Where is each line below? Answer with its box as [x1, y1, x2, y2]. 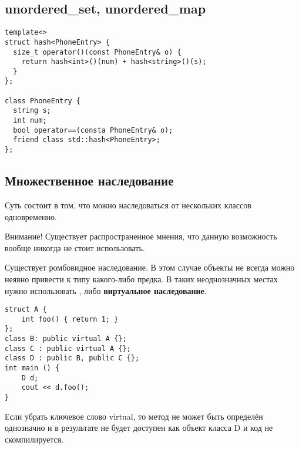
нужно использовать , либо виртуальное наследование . [5, 284, 207, 296]
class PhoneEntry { [5, 96, 80, 105]
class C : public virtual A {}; [5, 344, 131, 353]
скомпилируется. [5, 433, 64, 445]
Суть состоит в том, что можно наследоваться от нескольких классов [5, 198, 251, 211]
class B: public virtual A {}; [5, 335, 127, 343]
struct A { [5, 305, 47, 314]
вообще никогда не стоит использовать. [5, 241, 145, 254]
